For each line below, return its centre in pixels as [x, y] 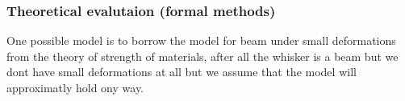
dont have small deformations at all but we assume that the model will [182, 72]
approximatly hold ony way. [75, 87]
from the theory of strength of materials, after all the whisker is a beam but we [202, 56]
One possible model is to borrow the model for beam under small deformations [201, 40]
